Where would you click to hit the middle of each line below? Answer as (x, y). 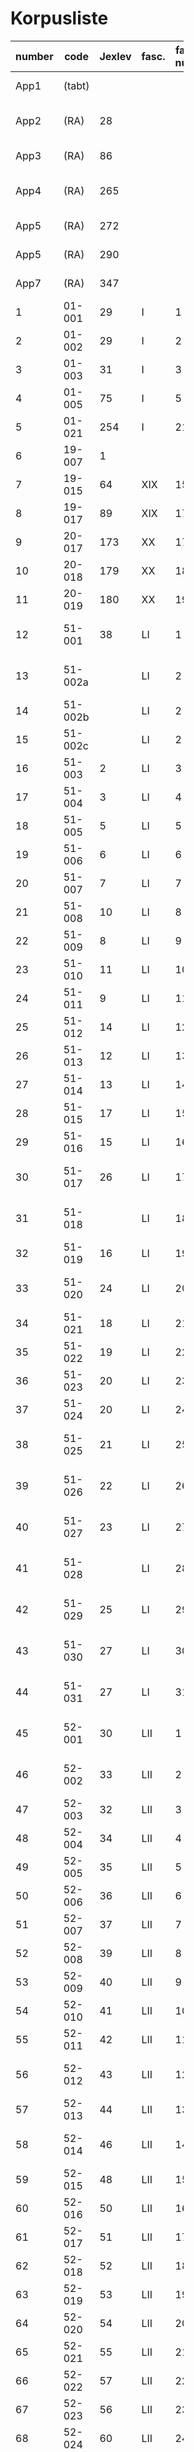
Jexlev (115, 56)
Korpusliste (59, 18)
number (34, 56)
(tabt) (76, 85)
